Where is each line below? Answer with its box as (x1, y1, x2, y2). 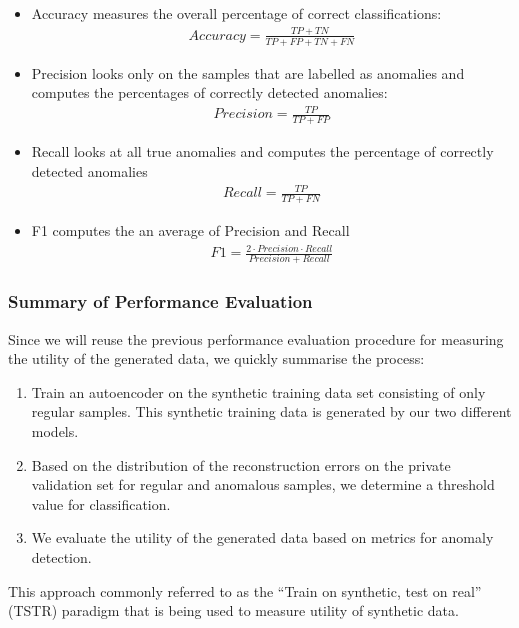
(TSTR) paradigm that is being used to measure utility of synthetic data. (8, 600, 459, 621)
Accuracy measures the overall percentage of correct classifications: (31, 3, 442, 23)
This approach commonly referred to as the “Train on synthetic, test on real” (8, 580, 482, 601)
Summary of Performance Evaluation (8, 289, 313, 314)
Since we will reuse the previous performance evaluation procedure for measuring (8, 328, 504, 349)
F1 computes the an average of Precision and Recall (31, 219, 350, 240)
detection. (31, 546, 92, 567)
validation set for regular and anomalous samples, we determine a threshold (31, 474, 495, 495)
